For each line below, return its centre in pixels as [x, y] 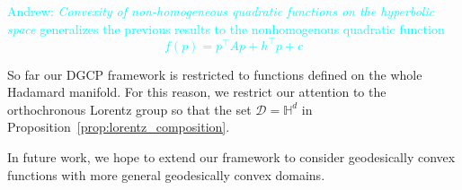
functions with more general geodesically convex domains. [166, 174]
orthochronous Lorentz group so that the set [129, 109]
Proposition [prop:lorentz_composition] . [119, 127]
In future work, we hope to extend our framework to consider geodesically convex [231, 157]
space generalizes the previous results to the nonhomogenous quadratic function [226, 28]
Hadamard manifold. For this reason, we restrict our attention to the [197, 92]
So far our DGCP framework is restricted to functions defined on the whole [215, 74]
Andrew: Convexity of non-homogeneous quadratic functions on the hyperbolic [221, 11]
